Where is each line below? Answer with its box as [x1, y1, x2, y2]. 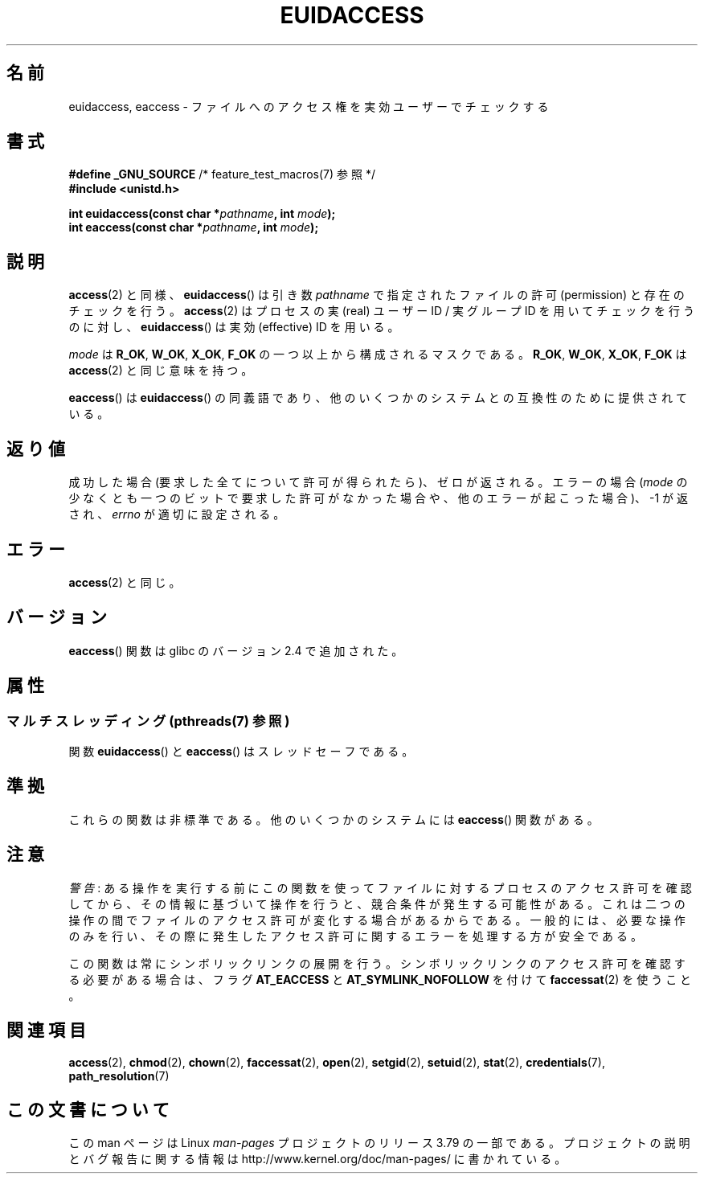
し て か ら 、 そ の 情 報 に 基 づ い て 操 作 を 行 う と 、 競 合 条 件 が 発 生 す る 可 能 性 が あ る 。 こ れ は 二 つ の [68, 896, 686, 911]
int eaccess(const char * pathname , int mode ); [68, 220, 319, 235]
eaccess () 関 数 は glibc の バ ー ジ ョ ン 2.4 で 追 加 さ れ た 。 [68, 643, 403, 658]
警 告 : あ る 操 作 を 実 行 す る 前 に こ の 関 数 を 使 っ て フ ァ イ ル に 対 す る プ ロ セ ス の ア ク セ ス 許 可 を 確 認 [68, 880, 692, 895]
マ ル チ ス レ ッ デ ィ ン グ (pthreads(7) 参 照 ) [6, 712, 290, 729]
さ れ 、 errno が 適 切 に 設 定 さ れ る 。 [68, 507, 285, 522]
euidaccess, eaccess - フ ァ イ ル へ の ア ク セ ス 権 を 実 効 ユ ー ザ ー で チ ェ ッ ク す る [68, 99, 549, 113]
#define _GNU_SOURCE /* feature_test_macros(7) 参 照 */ [68, 167, 375, 182]
